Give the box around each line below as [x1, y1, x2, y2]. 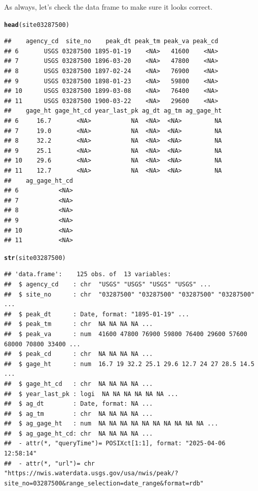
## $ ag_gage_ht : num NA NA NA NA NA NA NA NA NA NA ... [4, 420, 218, 428]
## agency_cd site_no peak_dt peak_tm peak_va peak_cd [4, 38, 218, 45]
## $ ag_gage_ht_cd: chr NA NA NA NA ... [4, 430, 153, 437]
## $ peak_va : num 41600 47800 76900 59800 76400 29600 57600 [4, 330, 247, 338]
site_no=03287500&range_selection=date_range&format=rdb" [4, 479, 204, 487]
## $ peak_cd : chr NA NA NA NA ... [4, 350, 153, 358]
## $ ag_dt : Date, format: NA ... [4, 400, 153, 408]
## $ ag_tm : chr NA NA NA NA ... [4, 410, 153, 417]
